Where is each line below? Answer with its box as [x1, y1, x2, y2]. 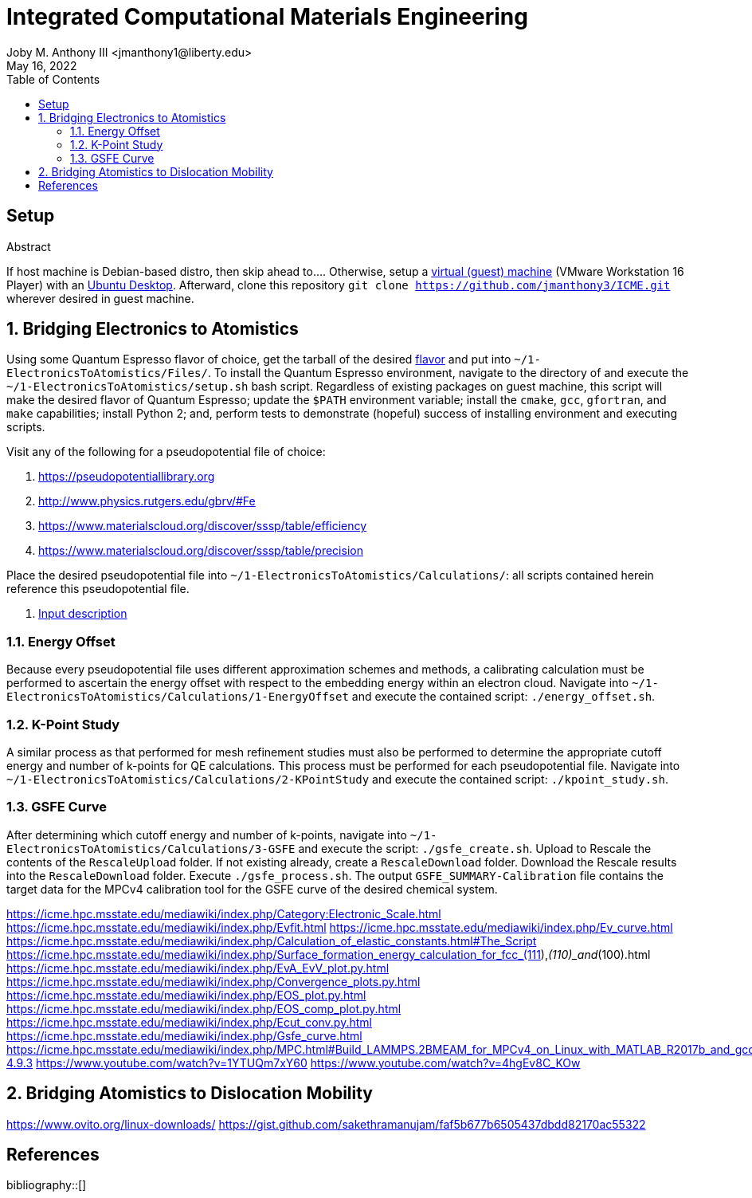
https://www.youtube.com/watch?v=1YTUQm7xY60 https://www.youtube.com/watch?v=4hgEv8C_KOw [36, 1055, 581, 1070]
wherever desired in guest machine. [6, 291, 194, 305]
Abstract [6, 239, 51, 253]
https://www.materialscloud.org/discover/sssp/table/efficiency [38, 519, 367, 533]
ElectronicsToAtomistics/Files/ [6, 367, 208, 380]
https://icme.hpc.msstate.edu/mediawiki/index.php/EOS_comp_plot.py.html [6, 1001, 401, 1015]
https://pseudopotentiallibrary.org [38, 469, 215, 484]
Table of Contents [6, 72, 100, 86]
